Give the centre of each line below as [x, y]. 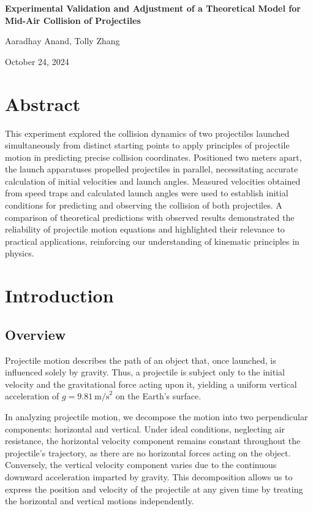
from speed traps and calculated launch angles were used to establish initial [147, 193]
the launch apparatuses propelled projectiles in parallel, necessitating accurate [152, 169]
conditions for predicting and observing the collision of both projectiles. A [144, 205]
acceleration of [32, 396]
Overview [36, 334]
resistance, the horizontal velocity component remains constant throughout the [153, 441]
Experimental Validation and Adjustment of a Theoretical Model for [153, 8]
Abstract [43, 103]
